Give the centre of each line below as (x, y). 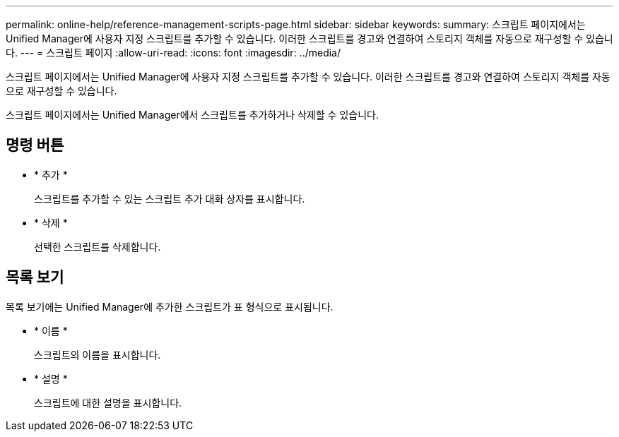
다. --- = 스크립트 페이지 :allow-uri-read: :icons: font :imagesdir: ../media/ (173, 53)
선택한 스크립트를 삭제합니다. (98, 246)
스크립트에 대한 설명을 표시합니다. (108, 402)
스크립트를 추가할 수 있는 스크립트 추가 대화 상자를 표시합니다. (170, 198)
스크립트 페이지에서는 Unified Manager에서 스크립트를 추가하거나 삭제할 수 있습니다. (192, 115)
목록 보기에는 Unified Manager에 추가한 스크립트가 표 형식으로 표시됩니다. (170, 306)
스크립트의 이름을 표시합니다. (98, 354)
